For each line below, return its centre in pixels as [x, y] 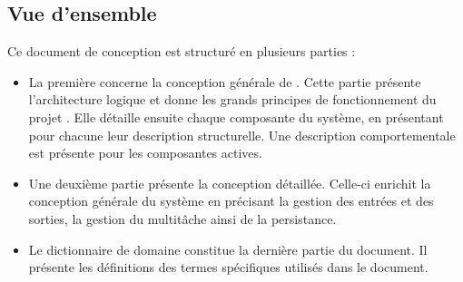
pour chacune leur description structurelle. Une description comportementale [242, 135]
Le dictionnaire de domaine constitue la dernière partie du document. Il [228, 249]
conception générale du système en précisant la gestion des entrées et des [231, 201]
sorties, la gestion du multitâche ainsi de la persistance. [182, 218]
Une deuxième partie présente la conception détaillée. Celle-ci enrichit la [230, 183]
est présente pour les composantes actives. [145, 153]
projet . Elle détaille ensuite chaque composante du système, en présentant [236, 117]
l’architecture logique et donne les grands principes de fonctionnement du [232, 99]
